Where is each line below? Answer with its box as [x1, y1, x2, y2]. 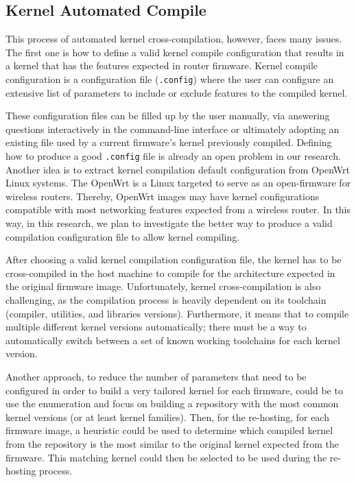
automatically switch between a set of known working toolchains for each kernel [5, 333, 340, 347]
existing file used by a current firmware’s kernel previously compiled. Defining [5, 135, 332, 149]
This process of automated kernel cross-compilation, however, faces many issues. [5, 32, 342, 46]
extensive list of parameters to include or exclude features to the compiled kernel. [5, 85, 348, 99]
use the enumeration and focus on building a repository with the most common [5, 396, 339, 411]
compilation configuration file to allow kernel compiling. [5, 229, 240, 243]
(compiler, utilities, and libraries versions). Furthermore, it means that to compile [5, 306, 349, 320]
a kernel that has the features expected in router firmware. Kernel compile [5, 58, 318, 73]
